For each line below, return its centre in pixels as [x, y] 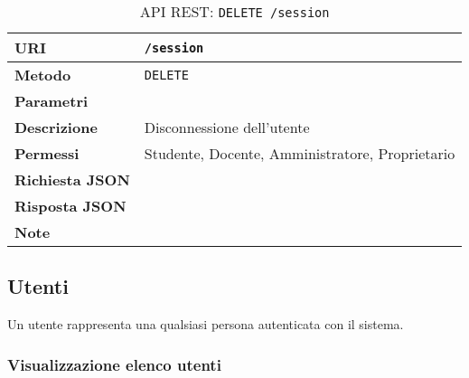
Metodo [43, 75]
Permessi [47, 153]
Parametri [52, 101]
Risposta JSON [70, 206]
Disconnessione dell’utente [227, 127]
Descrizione [56, 127]
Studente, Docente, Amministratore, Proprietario [300, 153]
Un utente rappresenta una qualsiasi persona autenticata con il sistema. [206, 324]
